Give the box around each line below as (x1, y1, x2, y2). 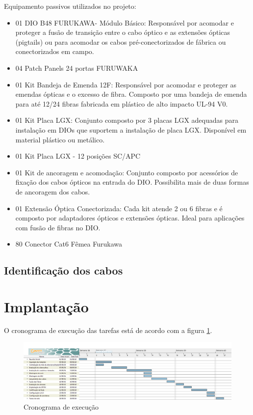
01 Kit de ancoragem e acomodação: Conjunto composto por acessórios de (15, 167, 238, 177)
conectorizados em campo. (15, 46, 94, 56)
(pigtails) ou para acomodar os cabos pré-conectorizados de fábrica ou (15, 36, 226, 47)
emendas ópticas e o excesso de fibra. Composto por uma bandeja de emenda (15, 89, 247, 99)
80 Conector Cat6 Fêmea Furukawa (15, 239, 122, 249)
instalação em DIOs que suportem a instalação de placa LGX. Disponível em (15, 124, 247, 135)
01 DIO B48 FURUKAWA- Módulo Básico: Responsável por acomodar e (15, 17, 234, 28)
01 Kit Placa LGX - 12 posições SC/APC (15, 151, 141, 161)
